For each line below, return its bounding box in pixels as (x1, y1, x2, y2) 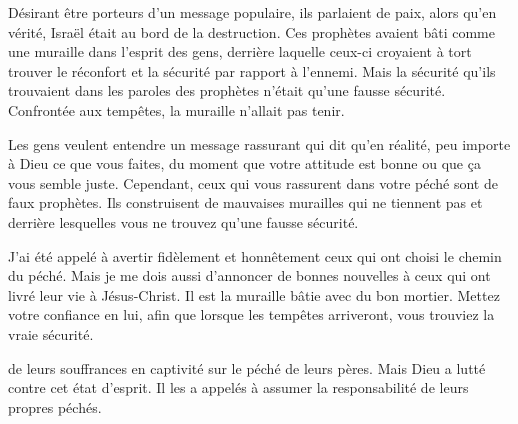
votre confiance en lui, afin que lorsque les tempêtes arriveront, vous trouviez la (8, 304, 495, 325)
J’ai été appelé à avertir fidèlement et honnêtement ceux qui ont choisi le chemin (8, 245, 502, 266)
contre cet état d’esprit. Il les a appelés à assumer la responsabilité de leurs (8, 377, 469, 398)
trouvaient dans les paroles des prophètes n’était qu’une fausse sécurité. (8, 80, 446, 101)
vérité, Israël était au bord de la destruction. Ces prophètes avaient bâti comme (8, 21, 495, 42)
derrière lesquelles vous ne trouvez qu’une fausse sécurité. (8, 211, 359, 232)
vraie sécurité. (8, 323, 94, 344)
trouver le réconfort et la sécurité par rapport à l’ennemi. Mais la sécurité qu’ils (8, 60, 496, 81)
